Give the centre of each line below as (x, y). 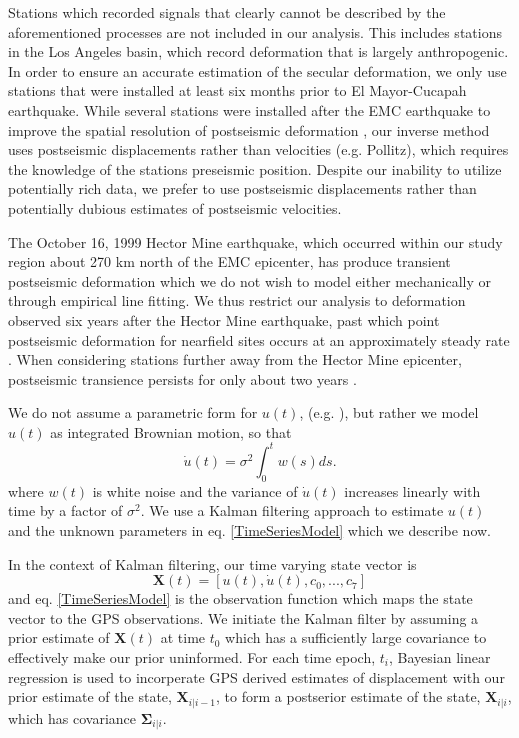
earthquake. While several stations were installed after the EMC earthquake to (249, 109)
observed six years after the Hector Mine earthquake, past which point (224, 319)
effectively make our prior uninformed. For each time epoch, (192, 656)
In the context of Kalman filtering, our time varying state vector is (212, 563)
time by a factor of (65, 510)
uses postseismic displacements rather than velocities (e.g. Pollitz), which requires (258, 149)
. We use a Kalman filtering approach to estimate (292, 510)
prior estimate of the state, (90, 696)
